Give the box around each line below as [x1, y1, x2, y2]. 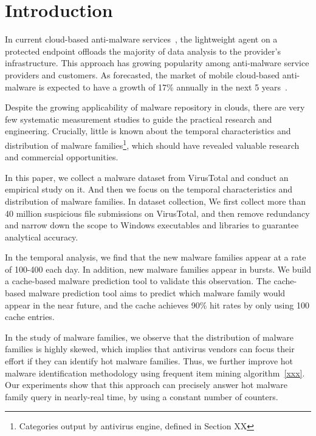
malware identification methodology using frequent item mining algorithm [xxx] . [5, 366, 305, 379]
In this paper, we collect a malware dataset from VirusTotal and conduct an [5, 171, 289, 183]
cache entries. [5, 310, 55, 323]
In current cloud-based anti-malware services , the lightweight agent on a [5, 33, 278, 46]
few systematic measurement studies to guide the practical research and [5, 112, 272, 125]
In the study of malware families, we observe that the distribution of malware [5, 330, 294, 343]
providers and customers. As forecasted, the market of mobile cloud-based [5, 68, 280, 81]
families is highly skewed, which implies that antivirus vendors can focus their [5, 342, 295, 355]
